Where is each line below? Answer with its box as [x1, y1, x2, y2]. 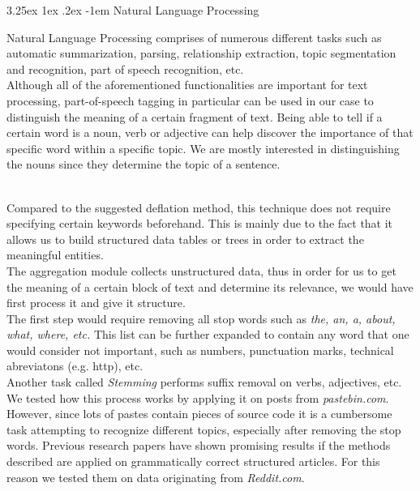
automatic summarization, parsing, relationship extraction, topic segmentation [6, 45, 396, 62]
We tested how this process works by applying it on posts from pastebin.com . [6, 389, 389, 406]
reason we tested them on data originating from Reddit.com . [6, 468, 305, 485]
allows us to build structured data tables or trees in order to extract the [6, 230, 364, 247]
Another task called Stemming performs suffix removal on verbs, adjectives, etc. [6, 374, 402, 391]
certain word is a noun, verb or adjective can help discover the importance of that [6, 124, 414, 141]
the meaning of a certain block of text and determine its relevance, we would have [6, 278, 414, 295]
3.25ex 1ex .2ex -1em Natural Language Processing [6, 2, 259, 18]
